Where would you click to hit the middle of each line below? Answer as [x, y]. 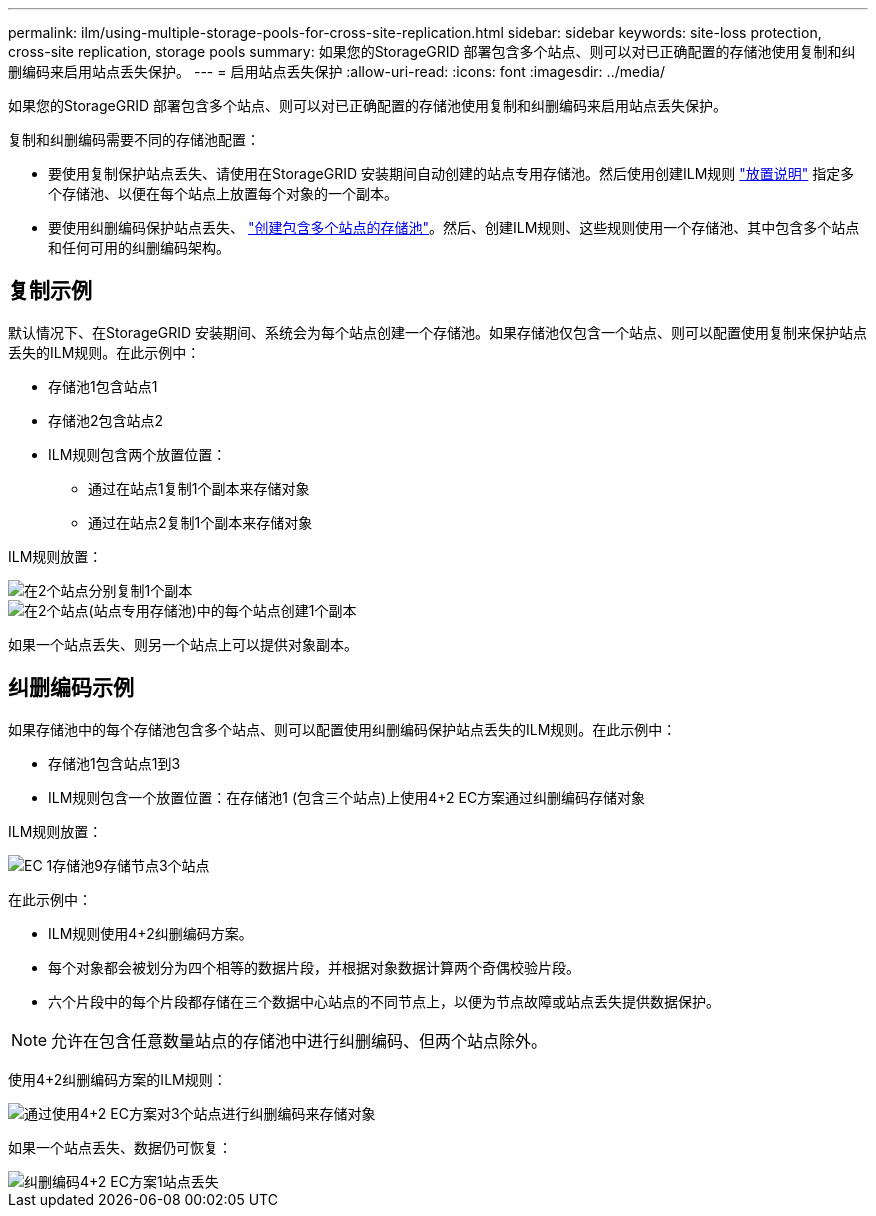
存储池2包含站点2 [106, 420]
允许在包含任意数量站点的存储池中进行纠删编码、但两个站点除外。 [299, 1040]
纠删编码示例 [71, 688]
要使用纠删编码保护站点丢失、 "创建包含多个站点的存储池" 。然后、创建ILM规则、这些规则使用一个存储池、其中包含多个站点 [454, 227]
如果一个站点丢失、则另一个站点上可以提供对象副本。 [183, 644]
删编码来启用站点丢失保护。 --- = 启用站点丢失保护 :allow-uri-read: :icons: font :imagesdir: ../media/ [337, 71]
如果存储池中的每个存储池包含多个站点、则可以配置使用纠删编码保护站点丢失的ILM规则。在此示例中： [342, 729]
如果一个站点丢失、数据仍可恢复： [120, 1147]
